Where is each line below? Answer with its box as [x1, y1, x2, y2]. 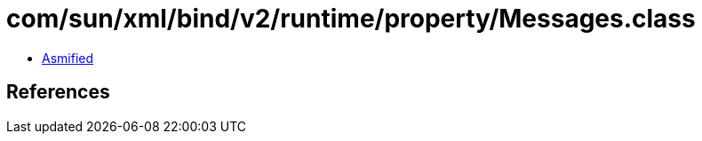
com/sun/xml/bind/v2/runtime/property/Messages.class [6, 4, 696, 34]
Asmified [42, 50, 94, 66]
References [6, 81, 110, 104]
